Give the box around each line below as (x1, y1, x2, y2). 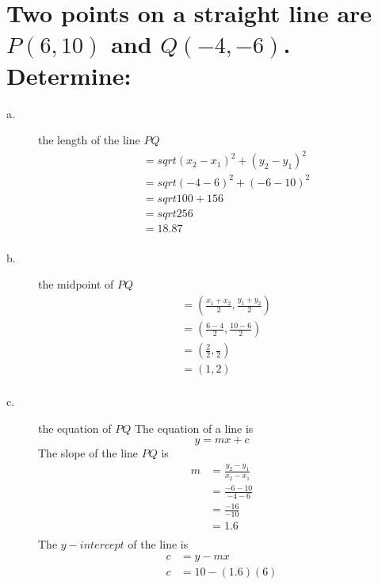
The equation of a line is (134, 419, 254, 436)
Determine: (6, 59, 132, 91)
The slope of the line (38, 445, 139, 461)
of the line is (128, 536, 189, 552)
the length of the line (38, 132, 140, 148)
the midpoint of (38, 276, 114, 292)
